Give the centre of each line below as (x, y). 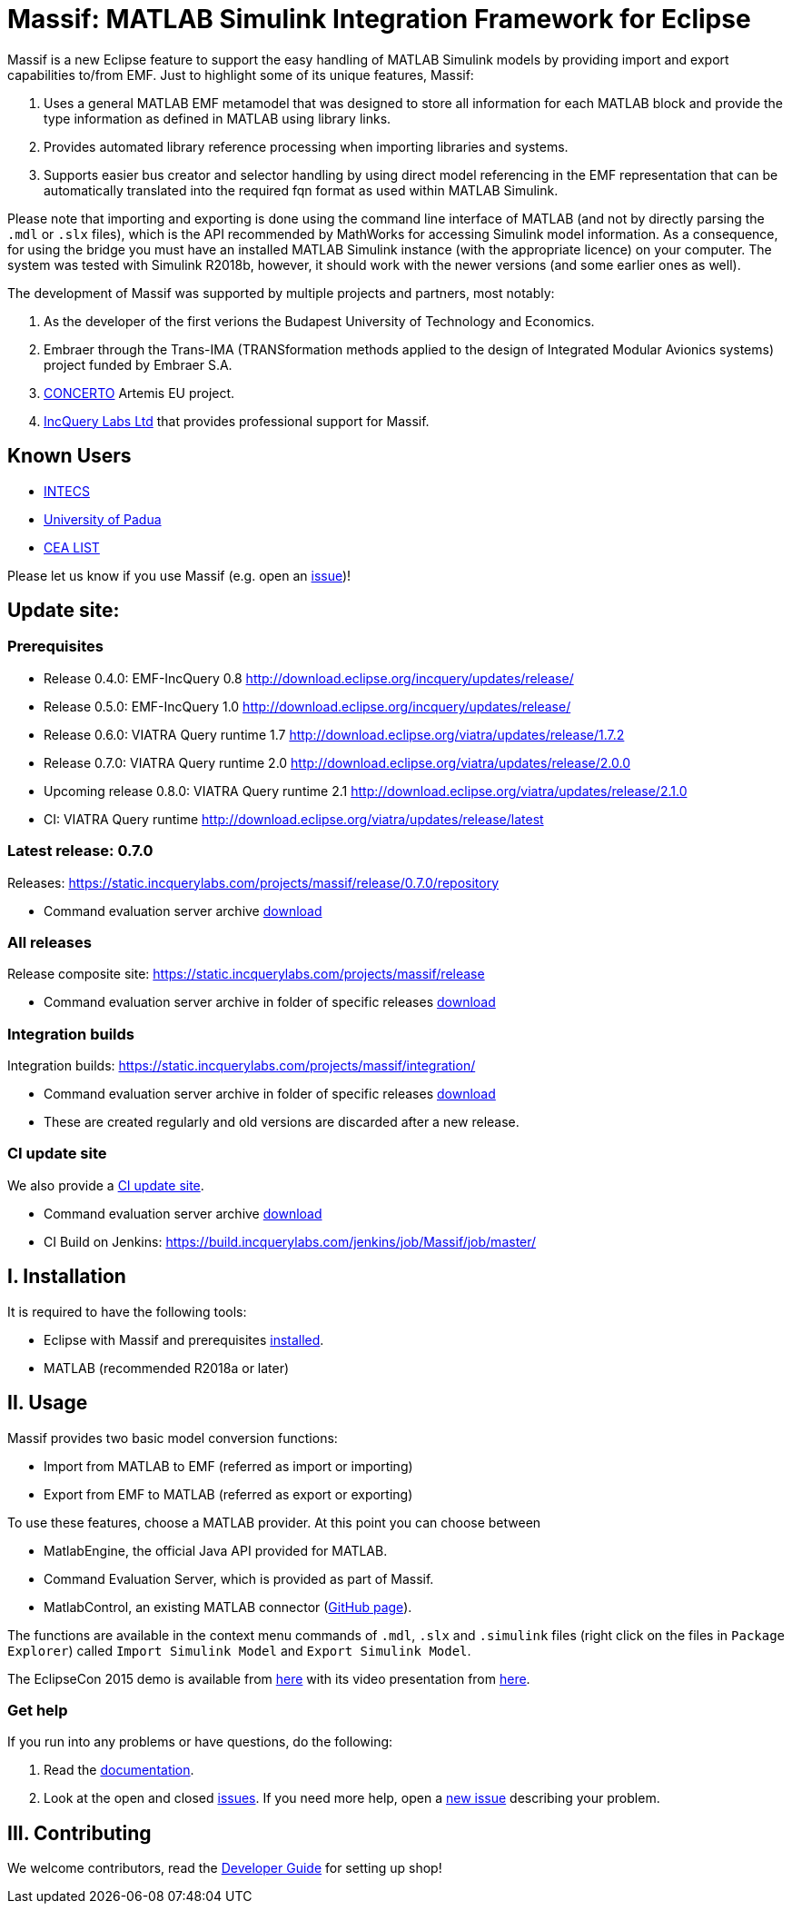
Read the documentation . (119, 1770)
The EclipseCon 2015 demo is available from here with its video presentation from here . (269, 1678)
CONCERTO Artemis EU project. (139, 393)
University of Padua (103, 519)
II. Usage (48, 1403)
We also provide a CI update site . (106, 1185)
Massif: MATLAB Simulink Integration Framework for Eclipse (379, 19)
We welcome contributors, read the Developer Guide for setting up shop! (225, 1868)
